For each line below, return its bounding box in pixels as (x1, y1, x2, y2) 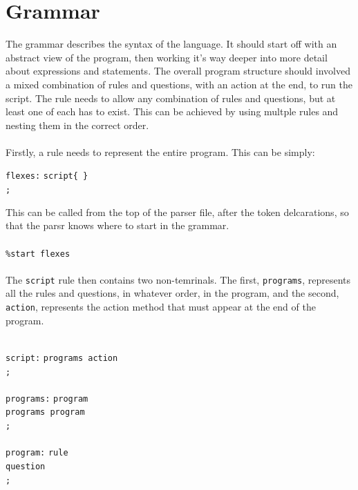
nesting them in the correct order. (6, 117, 149, 132)
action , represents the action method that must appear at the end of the (6, 300, 316, 314)
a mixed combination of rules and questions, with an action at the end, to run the (6, 77, 352, 91)
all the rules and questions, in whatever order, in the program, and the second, (6, 286, 339, 300)
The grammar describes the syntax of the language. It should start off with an (6, 37, 337, 51)
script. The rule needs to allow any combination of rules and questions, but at (6, 90, 336, 105)
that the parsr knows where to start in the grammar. (6, 218, 229, 233)
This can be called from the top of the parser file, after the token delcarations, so (6, 204, 349, 219)
